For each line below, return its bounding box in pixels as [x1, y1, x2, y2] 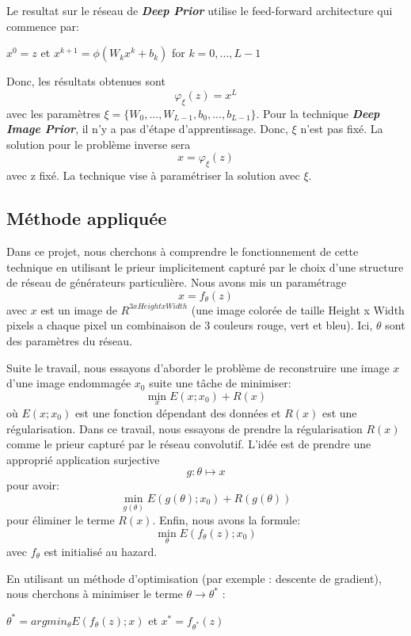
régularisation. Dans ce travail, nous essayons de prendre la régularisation [6, 420, 363, 436]
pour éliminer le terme [6, 512, 115, 528]
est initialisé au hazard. [44, 543, 158, 559]
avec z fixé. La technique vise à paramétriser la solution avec [6, 167, 300, 184]
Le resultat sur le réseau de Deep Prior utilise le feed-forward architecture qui [6, 2, 393, 18]
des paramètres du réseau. [6, 333, 132, 348]
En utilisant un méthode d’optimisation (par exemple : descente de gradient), [6, 569, 382, 586]
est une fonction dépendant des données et [74, 405, 281, 421]
